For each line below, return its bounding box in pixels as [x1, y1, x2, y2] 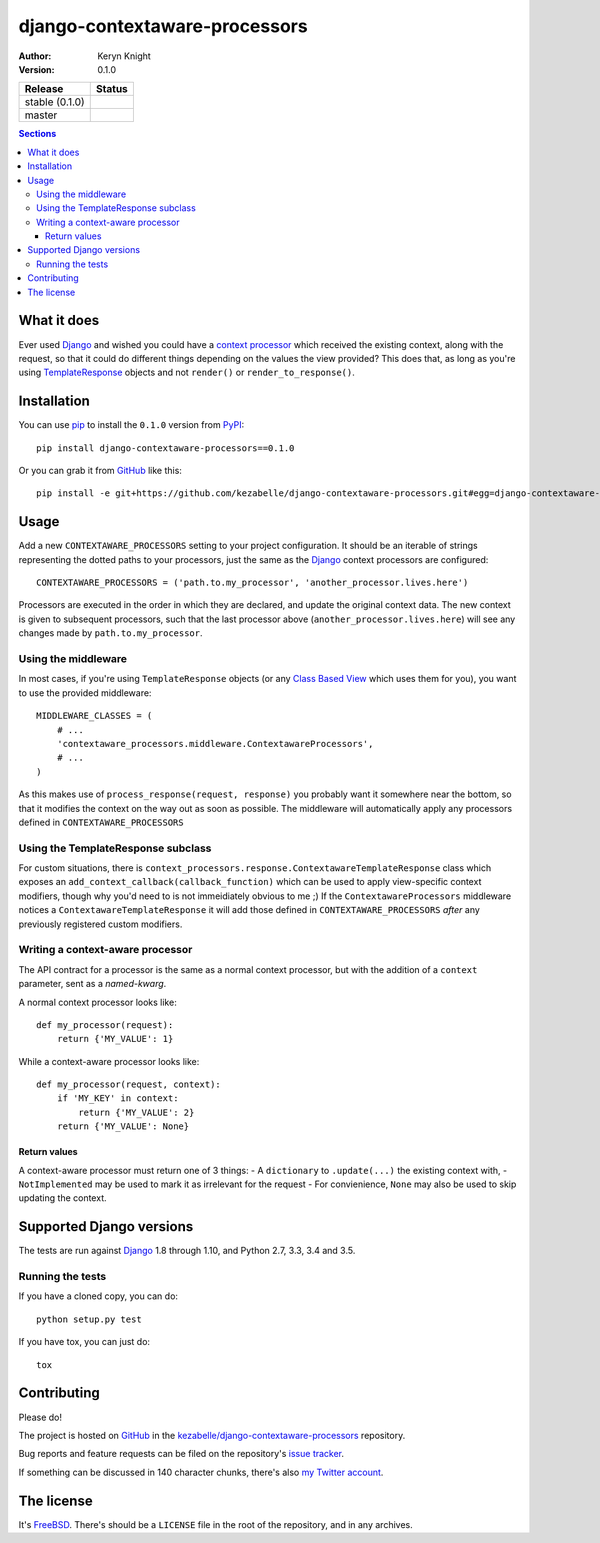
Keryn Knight [97, 50, 152, 62]
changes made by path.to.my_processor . [18, 627, 204, 639]
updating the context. [18, 1192, 107, 1204]
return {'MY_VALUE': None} [56, 1121, 190, 1132]
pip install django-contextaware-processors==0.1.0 [36, 442, 295, 454]
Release [24, 82, 64, 96]
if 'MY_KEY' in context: [56, 1093, 179, 1104]
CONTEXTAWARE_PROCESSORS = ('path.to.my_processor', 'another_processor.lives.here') [36, 577, 469, 589]
